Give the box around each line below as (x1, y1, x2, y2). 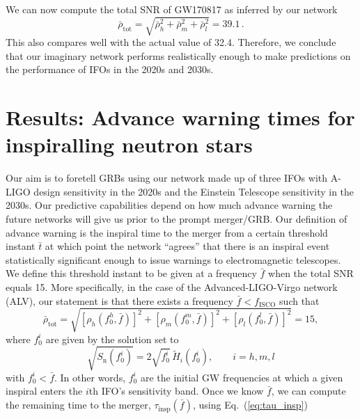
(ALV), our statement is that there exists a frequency (6, 293, 233, 308)
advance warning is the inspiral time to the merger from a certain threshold (6, 225, 328, 239)
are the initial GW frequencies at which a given (140, 370, 343, 384)
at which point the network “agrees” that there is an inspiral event (45, 239, 330, 253)
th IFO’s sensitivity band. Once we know (88, 384, 264, 398)
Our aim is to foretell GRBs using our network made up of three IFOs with (6, 171, 327, 185)
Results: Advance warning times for (6, 103, 355, 132)
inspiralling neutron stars (6, 130, 253, 159)
